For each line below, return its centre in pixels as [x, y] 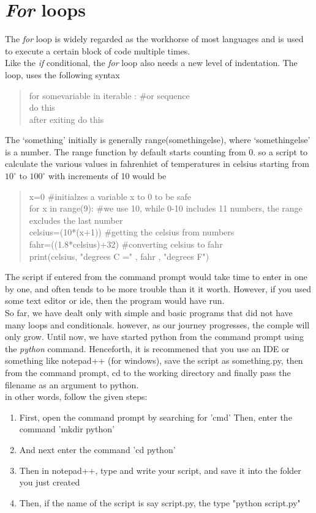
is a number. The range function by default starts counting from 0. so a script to [156, 151]
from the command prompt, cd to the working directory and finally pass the [148, 372]
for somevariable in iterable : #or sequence [109, 95]
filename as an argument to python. [72, 384]
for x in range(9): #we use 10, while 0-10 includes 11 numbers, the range [166, 208]
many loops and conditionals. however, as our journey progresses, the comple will [157, 324]
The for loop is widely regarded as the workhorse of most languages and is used [154, 39]
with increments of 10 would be [107, 176]
